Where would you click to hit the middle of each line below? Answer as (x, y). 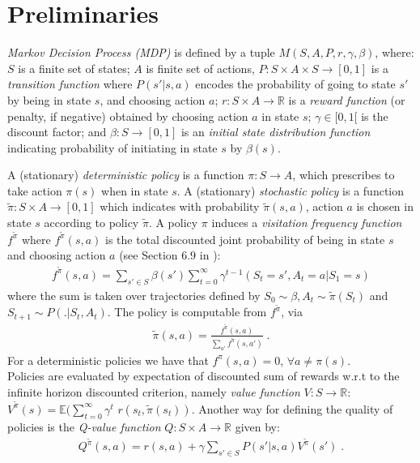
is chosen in (385, 206)
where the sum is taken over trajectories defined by (134, 295)
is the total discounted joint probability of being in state (245, 239)
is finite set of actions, (200, 68)
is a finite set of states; (74, 68)
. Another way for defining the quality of (292, 408)
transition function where (70, 84)
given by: (257, 426)
